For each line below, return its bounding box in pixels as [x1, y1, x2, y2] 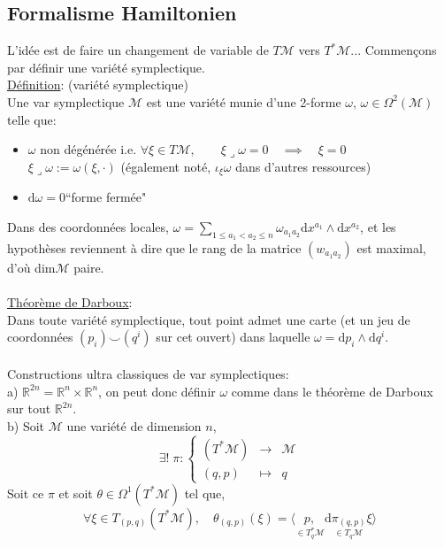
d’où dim [7, 258, 56, 277]
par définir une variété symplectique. [7, 58, 205, 76]
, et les [360, 217, 396, 235]
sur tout [7, 399, 51, 418]
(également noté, [120, 157, 211, 175]
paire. [73, 258, 104, 277]
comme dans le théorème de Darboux [231, 381, 433, 400]
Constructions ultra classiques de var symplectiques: [7, 364, 289, 382]
